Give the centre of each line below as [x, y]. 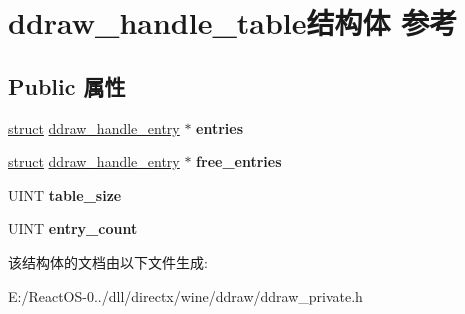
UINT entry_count [73, 228]
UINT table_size [65, 194]
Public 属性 [67, 85]
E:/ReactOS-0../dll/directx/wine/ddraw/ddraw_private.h [185, 295]
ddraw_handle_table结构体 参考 [233, 22]
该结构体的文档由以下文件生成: [108, 261]
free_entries [239, 161]
